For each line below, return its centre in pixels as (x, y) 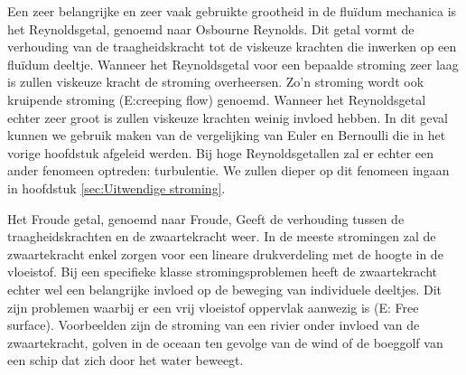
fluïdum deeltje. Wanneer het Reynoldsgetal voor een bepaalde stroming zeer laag (233, 64)
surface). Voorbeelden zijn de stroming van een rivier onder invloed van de (214, 325)
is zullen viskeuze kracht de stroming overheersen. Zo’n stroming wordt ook (216, 82)
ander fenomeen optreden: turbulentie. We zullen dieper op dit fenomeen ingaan (228, 170)
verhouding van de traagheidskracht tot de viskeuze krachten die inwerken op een (232, 47)
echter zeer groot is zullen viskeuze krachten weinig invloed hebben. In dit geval (228, 117)
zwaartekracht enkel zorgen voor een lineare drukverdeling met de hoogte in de (225, 253)
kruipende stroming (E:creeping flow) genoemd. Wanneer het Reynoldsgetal (217, 99)
